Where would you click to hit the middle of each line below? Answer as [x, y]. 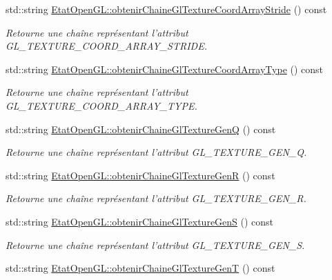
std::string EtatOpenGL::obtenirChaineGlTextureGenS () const [140, 221]
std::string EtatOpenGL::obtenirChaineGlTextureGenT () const [140, 268]
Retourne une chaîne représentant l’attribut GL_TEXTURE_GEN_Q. [156, 152]
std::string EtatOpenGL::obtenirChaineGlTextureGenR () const [140, 175]
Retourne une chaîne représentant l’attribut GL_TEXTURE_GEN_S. [155, 244]
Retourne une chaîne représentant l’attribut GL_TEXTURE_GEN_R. [156, 198]
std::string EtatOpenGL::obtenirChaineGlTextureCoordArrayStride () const [166, 9]
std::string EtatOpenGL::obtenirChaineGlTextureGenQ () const [141, 129]
